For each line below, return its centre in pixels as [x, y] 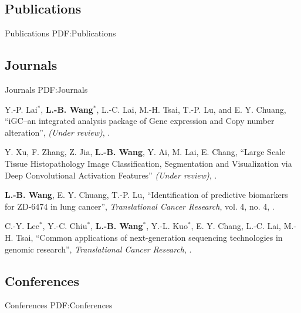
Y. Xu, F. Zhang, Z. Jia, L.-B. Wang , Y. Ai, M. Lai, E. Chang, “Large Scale [145, 152]
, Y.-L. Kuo [167, 226]
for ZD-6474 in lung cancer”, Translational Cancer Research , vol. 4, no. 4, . [140, 206]
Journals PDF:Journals [46, 89]
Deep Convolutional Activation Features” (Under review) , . [111, 175]
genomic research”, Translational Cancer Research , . [98, 249]
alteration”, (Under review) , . [58, 132]
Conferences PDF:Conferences [59, 305]
